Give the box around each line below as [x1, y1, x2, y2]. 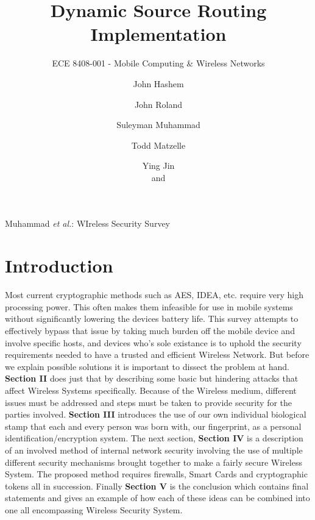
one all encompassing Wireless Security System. [5, 503, 183, 516]
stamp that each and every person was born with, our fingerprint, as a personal [5, 419, 302, 432]
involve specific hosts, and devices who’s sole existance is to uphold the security [5, 336, 302, 349]
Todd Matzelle [131, 138, 186, 151]
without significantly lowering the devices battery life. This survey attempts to [5, 312, 299, 325]
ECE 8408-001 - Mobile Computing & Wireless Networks [52, 57, 265, 69]
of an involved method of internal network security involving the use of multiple [5, 443, 303, 456]
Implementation [90, 21, 227, 46]
